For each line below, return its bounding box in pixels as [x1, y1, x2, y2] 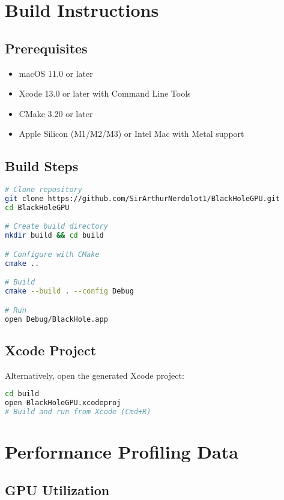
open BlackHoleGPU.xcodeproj [5, 399, 121, 408]
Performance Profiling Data [5, 439, 238, 464]
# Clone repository [5, 185, 82, 194]
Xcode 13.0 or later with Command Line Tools [19, 87, 191, 100]
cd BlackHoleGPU [5, 203, 70, 212]
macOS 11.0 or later [19, 67, 93, 79]
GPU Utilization [5, 480, 110, 499]
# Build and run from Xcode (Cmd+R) [5, 407, 151, 416]
